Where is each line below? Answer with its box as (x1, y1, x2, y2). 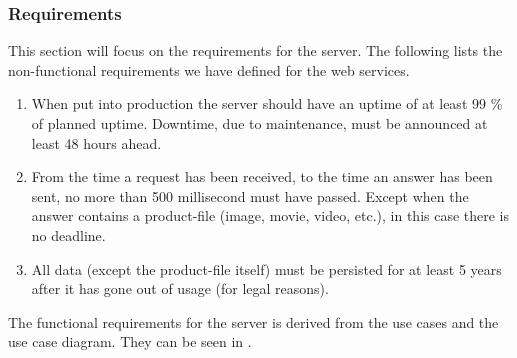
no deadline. (31, 224, 106, 245)
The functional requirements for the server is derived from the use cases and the (8, 311, 499, 332)
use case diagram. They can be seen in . (8, 331, 252, 352)
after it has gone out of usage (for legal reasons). (31, 278, 329, 299)
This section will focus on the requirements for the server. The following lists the (8, 40, 503, 61)
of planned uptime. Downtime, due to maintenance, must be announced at (31, 113, 488, 133)
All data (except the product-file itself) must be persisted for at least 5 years (31, 258, 502, 279)
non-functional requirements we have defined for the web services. (8, 59, 410, 80)
